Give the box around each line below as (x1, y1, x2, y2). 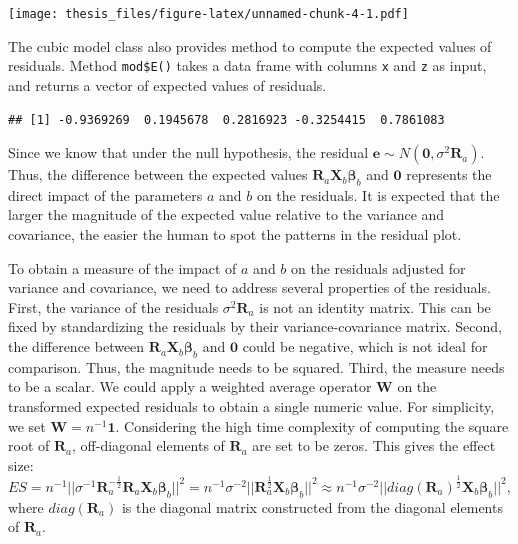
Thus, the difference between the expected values (8, 164, 308, 185)
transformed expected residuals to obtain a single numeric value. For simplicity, (8, 396, 495, 417)
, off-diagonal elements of (72, 435, 225, 456)
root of (8, 435, 50, 456)
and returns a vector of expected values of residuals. (8, 74, 327, 95)
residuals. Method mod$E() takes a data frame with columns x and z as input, (8, 55, 487, 76)
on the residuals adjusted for (291, 257, 466, 278)
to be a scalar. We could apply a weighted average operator (8, 376, 372, 397)
